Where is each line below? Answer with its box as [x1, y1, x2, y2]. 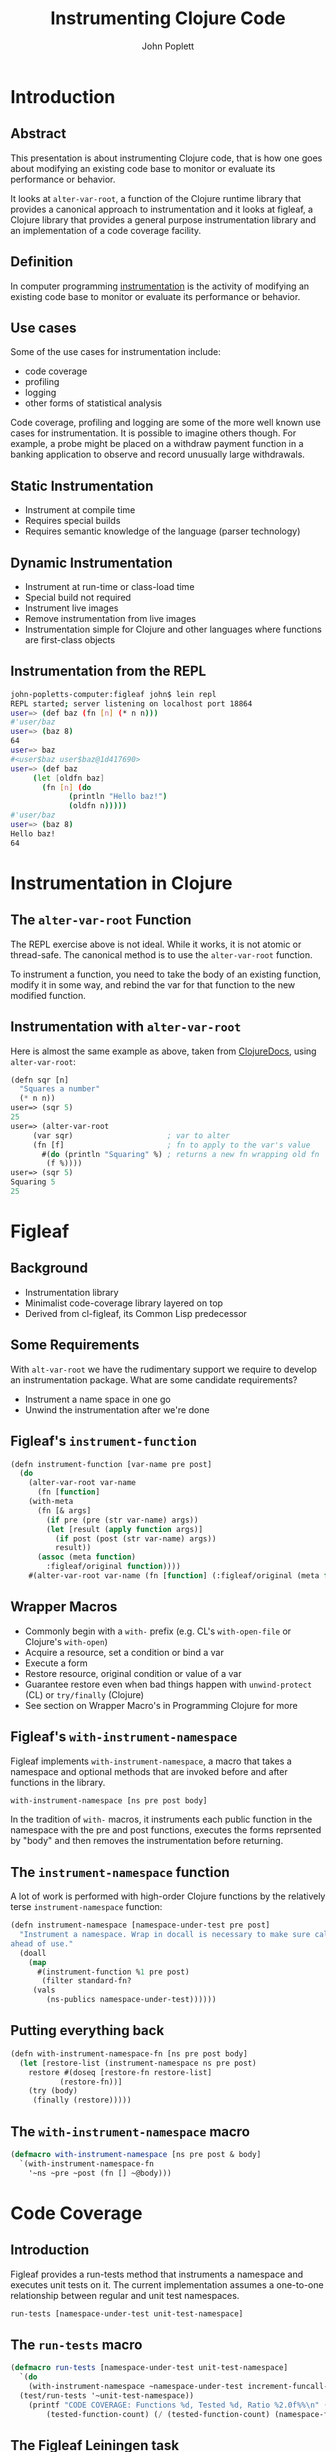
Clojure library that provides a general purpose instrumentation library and [10, 213, 317, 226]
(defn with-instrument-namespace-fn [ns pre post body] [10, 2048, 248, 2059]
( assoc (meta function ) [36, 1552, 137, 1562]
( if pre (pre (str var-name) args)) [46, 1515, 199, 1525]
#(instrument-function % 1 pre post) [36, 1967, 190, 1977]
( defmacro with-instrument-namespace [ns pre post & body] [10, 2149, 262, 2159]
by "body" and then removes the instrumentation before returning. [10, 1835, 284, 1847]
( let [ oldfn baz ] [32, 773, 105, 783]
